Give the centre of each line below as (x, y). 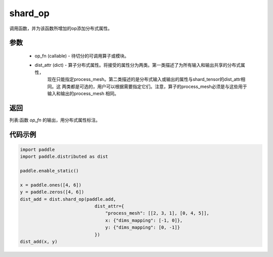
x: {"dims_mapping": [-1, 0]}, (144, 220)
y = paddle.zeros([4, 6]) (52, 192)
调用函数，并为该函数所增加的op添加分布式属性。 (61, 28)
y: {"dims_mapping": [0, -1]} (143, 227)
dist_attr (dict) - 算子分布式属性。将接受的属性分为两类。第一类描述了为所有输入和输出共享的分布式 (138, 65)
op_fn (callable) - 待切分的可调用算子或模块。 (82, 56)
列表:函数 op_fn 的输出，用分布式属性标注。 (55, 120)
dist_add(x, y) (39, 241)
